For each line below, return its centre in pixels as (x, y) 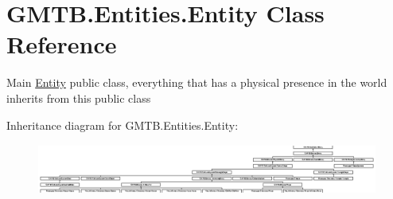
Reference (62, 44)
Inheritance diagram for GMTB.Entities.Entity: (123, 125)
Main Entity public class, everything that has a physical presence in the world (197, 82)
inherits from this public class (79, 98)
